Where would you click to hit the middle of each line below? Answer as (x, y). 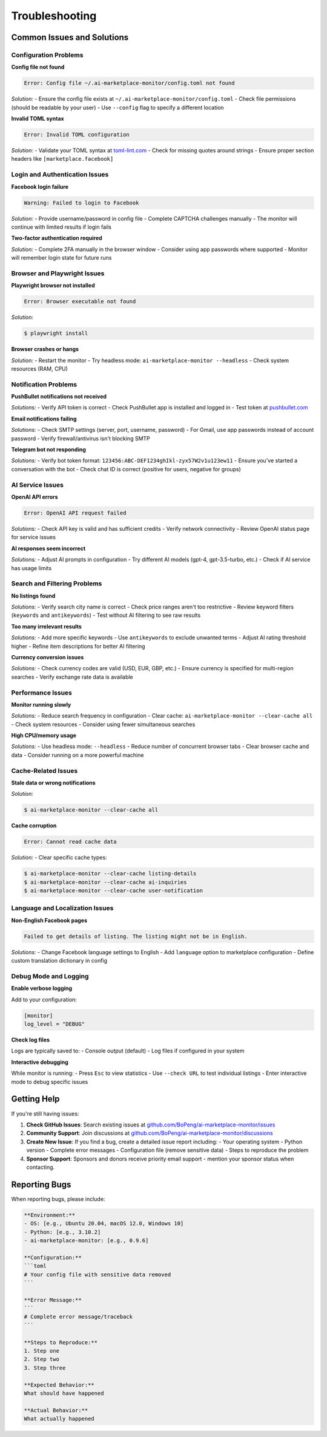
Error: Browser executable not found (80, 301)
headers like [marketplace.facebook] (62, 159)
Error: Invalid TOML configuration (77, 135)
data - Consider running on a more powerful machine (78, 755)
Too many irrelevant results (46, 626)
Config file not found (38, 67)
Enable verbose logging (42, 988)
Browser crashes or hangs (45, 349)
